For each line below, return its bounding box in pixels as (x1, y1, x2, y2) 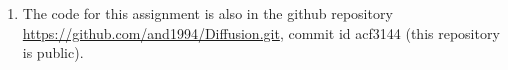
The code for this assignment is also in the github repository (22, 3, 393, 23)
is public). (22, 42, 84, 63)
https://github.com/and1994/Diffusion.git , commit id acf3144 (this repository (22, 22, 500, 43)
